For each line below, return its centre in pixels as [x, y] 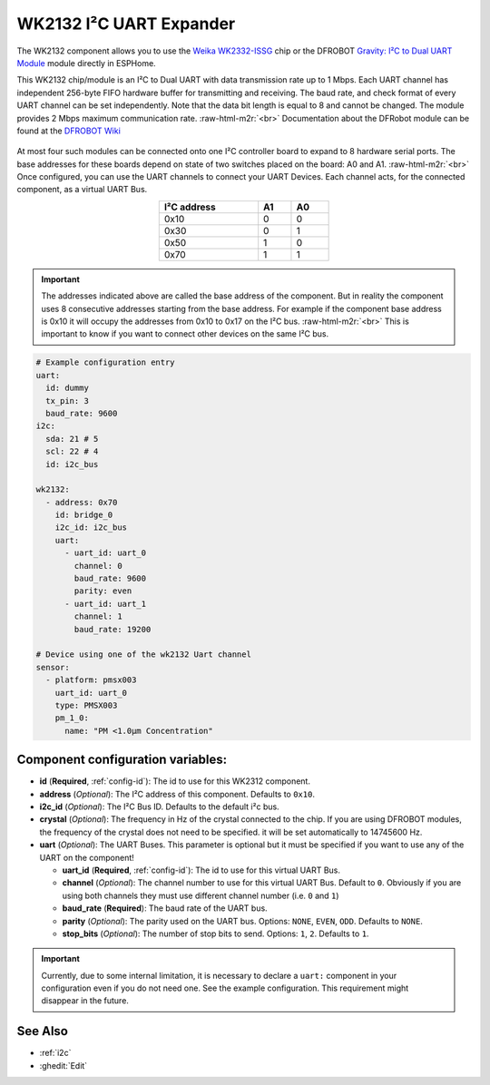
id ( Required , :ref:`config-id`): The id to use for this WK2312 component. [175, 781]
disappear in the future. [85, 1001]
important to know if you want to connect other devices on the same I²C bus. [185, 334]
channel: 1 [98, 616]
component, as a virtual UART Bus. [82, 190]
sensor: [53, 667]
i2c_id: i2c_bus [91, 528]
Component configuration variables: [122, 760]
